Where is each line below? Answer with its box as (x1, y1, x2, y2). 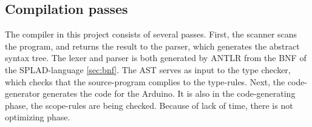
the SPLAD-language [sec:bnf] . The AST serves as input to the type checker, (5, 63, 291, 76)
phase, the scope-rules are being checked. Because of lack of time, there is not (5, 99, 293, 111)
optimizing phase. (5, 111, 70, 123)
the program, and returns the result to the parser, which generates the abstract (5, 39, 300, 52)
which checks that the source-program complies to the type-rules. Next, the (5, 75, 285, 88)
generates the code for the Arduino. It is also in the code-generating (42, 87, 296, 100)
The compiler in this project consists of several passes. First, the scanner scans (5, 28, 297, 41)
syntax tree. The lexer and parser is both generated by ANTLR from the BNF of (5, 51, 307, 64)
